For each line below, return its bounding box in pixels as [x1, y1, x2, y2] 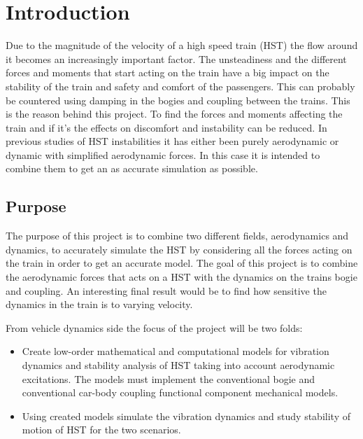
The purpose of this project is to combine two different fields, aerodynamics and [6, 228, 349, 243]
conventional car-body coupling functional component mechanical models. [22, 385, 339, 400]
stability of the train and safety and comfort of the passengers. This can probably [6, 78, 355, 93]
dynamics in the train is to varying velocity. [6, 297, 193, 312]
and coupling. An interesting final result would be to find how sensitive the [6, 283, 327, 298]
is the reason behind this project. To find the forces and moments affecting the [6, 106, 343, 121]
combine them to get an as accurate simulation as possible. [6, 161, 258, 176]
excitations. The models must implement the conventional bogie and [22, 371, 315, 386]
